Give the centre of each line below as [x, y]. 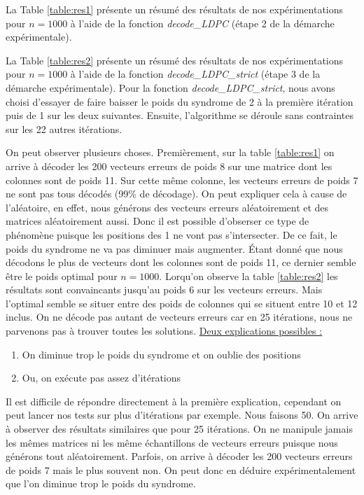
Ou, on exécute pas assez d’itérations [101, 378]
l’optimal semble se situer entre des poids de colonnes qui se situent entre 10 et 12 [182, 303]
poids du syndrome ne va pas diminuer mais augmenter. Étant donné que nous [174, 248]
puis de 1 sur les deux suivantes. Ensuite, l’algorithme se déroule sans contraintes [180, 115]
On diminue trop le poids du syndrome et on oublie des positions [161, 354]
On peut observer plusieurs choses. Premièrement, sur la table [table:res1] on [170, 152]
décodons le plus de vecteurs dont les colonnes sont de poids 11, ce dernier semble [181, 262]
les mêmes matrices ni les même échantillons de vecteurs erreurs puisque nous [172, 442]
